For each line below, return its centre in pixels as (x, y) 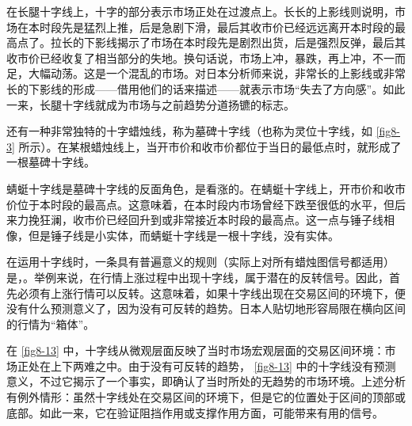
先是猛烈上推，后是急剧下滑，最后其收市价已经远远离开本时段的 (228, 27)
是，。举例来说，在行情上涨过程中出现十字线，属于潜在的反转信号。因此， (198, 277)
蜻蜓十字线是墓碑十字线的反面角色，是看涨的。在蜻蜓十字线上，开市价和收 (200, 188)
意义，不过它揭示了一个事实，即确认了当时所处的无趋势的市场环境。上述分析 (206, 381)
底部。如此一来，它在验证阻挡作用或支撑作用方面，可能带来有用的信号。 (195, 412)
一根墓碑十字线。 (51, 162)
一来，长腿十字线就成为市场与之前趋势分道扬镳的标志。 (151, 104)
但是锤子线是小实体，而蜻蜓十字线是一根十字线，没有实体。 (183, 235)
